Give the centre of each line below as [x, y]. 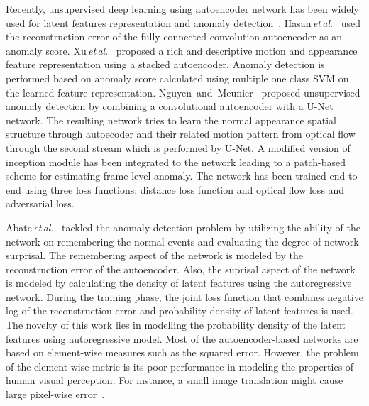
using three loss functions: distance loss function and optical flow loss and [184, 189]
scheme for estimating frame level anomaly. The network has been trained [166, 176]
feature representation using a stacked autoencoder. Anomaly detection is [165, 64]
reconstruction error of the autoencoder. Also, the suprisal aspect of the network [181, 269]
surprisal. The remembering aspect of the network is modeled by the [154, 255]
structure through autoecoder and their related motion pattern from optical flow [181, 134]
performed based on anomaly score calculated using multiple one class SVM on [177, 78]
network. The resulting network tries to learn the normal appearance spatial [171, 120]
